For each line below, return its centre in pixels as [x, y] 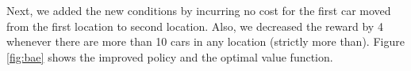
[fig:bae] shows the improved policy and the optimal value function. [170, 56]
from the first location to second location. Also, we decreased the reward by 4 [195, 26]
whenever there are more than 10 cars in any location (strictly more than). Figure [205, 41]
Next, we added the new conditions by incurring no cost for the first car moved [199, 10]
